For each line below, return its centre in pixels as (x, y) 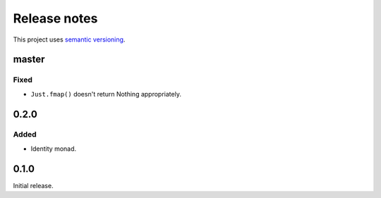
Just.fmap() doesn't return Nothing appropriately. (106, 94)
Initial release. (33, 185)
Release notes (55, 18)
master (29, 60)
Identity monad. (54, 149)
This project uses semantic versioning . (69, 39)
